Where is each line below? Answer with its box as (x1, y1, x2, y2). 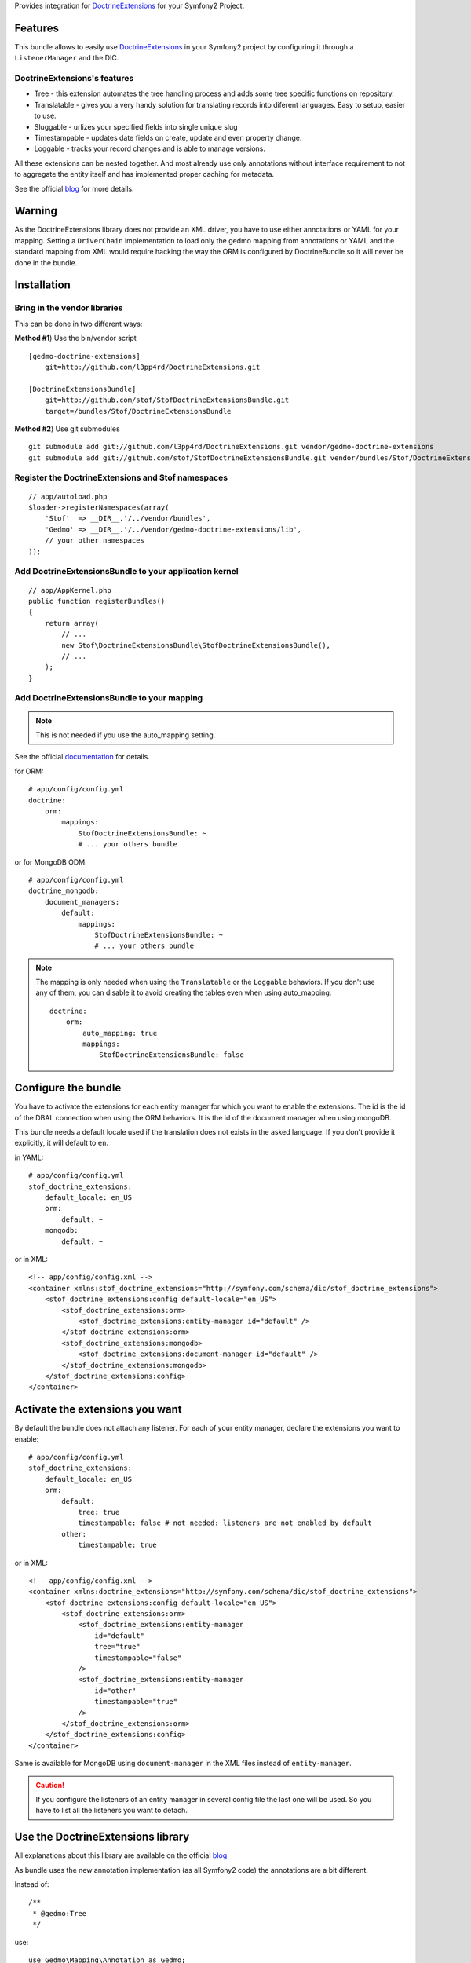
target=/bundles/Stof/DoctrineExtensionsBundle (44, 407, 232, 415)
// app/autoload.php (28, 492, 108, 501)
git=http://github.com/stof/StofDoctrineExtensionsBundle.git (44, 396, 290, 404)
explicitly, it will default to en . (14, 1139, 109, 1148)
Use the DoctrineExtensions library (14, 1830, 190, 1844)
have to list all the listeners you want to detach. (35, 1806, 188, 1815)
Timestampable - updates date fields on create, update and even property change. (34, 133, 302, 142)
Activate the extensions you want (14, 1402, 182, 1417)
